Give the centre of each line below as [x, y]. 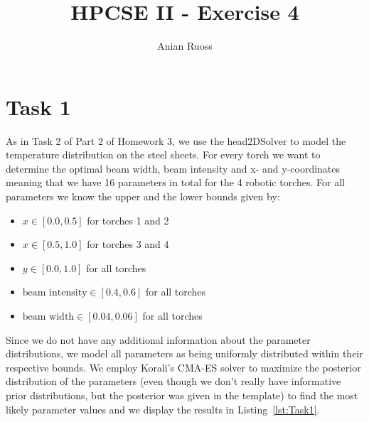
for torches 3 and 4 [128, 244]
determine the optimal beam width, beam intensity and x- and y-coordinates [173, 168]
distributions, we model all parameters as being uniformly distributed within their [184, 353]
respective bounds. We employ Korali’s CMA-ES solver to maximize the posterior [183, 367]
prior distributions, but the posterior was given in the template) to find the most [182, 395]
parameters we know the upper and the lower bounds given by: [143, 196]
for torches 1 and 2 [128, 220]
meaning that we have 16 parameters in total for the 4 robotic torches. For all [175, 182]
